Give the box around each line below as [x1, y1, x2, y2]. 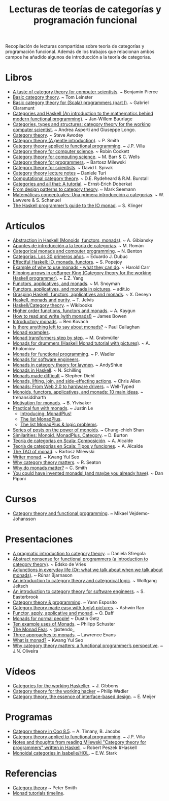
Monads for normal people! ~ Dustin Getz [12, 615, 100, 622]
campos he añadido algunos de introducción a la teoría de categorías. [5, 54, 152, 60]
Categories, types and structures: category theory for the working [12, 121, 151, 127]
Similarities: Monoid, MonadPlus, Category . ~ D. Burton [12, 432, 128, 438]
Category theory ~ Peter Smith [12, 784, 77, 791]
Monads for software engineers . [12, 356, 80, 363]
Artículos [5, 220, 46, 232]
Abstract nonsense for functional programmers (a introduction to [12, 556, 148, 562]
